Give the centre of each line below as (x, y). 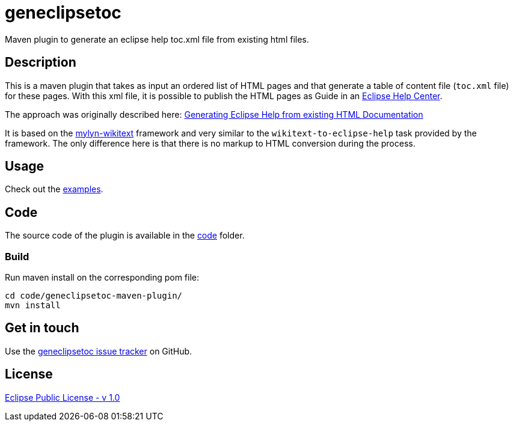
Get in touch (42, 328)
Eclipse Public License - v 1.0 (63, 397)
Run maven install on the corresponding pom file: (102, 278)
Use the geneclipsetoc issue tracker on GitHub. (99, 351)
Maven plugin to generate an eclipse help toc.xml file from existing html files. (157, 39)
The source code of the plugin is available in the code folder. (125, 236)
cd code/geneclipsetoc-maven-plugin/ (94, 296)
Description (41, 62)
